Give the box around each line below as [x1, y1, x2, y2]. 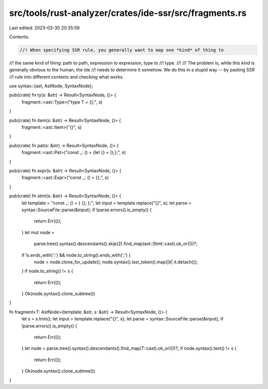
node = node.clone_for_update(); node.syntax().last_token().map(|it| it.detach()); [34, 259, 198, 265]
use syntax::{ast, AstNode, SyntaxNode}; [9, 83, 93, 89]
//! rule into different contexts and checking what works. [9, 74, 124, 79]
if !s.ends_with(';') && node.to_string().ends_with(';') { [21, 252, 131, 258]
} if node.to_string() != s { [21, 268, 73, 274]
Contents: [9, 34, 29, 40]
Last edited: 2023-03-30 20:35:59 [9, 25, 80, 31]
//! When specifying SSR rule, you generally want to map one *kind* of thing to [19, 47, 224, 53]
